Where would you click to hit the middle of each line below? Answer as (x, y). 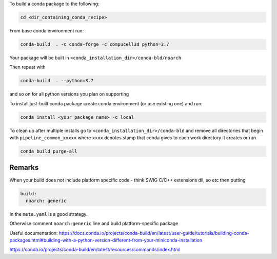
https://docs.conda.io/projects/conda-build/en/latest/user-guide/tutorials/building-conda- (154, 233)
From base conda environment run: (47, 30)
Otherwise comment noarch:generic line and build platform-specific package (94, 224)
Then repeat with (27, 67)
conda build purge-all (49, 151)
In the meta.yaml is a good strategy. (48, 214)
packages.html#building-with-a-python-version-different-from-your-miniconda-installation (106, 240)
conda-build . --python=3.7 (57, 81)
